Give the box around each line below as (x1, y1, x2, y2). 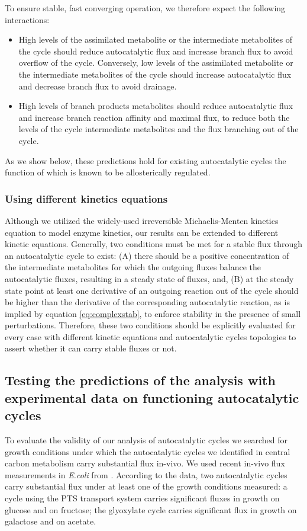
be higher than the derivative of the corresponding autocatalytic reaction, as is (5, 296, 290, 308)
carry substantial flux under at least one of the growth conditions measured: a (5, 480, 287, 492)
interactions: (5, 13, 50, 25)
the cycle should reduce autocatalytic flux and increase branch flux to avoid (18, 44, 293, 57)
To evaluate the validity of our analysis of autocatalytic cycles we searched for (5, 434, 287, 446)
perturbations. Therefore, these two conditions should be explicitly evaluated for (5, 319, 296, 331)
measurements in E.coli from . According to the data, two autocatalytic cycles (5, 468, 287, 481)
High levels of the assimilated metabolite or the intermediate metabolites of (18, 33, 293, 46)
